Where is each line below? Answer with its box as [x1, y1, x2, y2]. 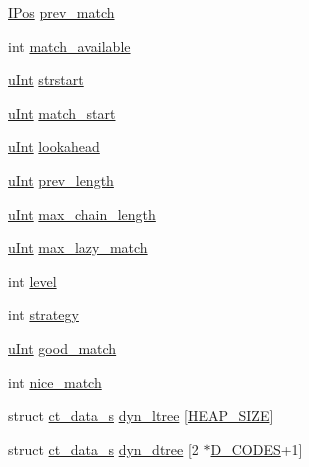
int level [8, 270, 57, 291]
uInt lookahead [8, 136, 100, 157]
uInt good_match [8, 337, 117, 358]
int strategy [8, 304, 79, 325]
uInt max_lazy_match [8, 237, 148, 258]
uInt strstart [8, 69, 84, 90]
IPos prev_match [8, 2, 115, 22]
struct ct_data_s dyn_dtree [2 [8, 438, 199, 459]
